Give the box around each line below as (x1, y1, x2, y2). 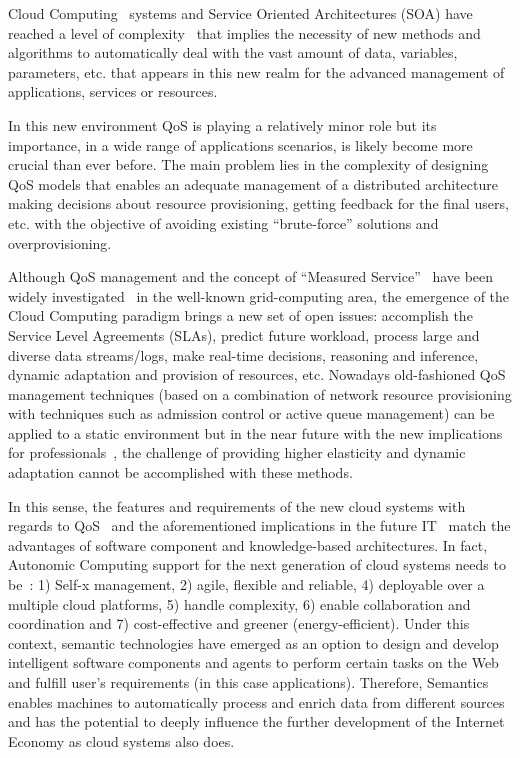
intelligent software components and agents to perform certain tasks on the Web (8, 652, 499, 673)
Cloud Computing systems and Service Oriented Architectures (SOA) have (8, 3, 473, 23)
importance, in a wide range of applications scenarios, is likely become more (8, 134, 473, 155)
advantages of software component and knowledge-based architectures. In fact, (8, 534, 488, 555)
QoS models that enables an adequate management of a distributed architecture (8, 173, 498, 194)
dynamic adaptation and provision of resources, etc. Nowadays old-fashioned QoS (8, 364, 506, 385)
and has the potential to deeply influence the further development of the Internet (8, 711, 505, 732)
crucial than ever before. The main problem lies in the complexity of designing (8, 154, 489, 175)
